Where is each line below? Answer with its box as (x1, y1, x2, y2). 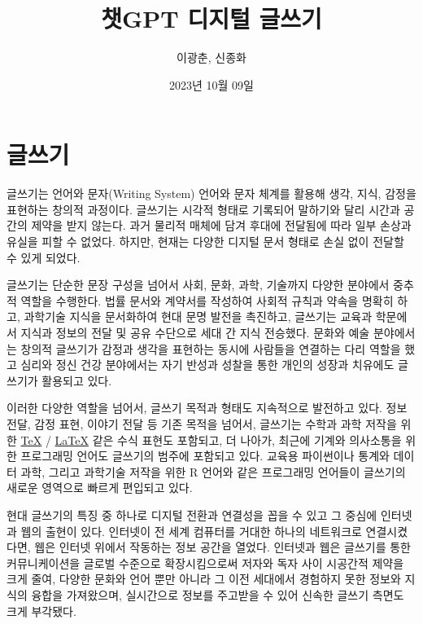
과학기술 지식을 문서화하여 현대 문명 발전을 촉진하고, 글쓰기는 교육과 (24, 308, 373, 325)
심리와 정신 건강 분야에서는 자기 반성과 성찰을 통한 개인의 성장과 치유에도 (20, 356, 395, 373)
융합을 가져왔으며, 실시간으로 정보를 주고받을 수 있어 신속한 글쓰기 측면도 (31, 586, 404, 603)
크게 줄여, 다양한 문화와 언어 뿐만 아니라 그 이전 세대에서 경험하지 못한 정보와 (7, 570, 401, 587)
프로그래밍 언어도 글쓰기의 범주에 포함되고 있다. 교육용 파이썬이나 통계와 (20, 447, 390, 464)
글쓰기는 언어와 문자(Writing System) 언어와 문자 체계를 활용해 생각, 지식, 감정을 (7, 185, 416, 202)
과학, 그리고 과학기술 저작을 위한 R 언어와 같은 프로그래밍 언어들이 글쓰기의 (20, 463, 406, 480)
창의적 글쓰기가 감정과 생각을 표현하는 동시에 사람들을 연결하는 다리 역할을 (20, 340, 401, 357)
